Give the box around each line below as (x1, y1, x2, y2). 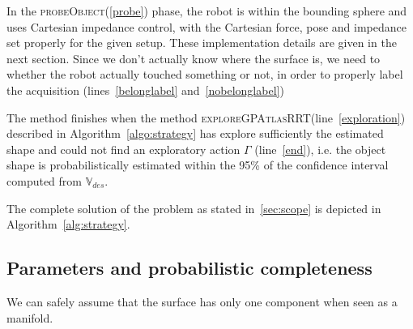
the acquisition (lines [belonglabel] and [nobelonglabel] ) (6, 81, 284, 98)
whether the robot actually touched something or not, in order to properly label (6, 66, 403, 83)
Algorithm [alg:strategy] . (6, 216, 130, 233)
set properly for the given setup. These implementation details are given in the (6, 34, 397, 51)
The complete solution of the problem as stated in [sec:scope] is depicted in (6, 199, 381, 216)
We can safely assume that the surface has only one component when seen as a (6, 293, 398, 310)
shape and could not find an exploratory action (6, 140, 241, 157)
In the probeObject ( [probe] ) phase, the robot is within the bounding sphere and (6, 2, 407, 19)
